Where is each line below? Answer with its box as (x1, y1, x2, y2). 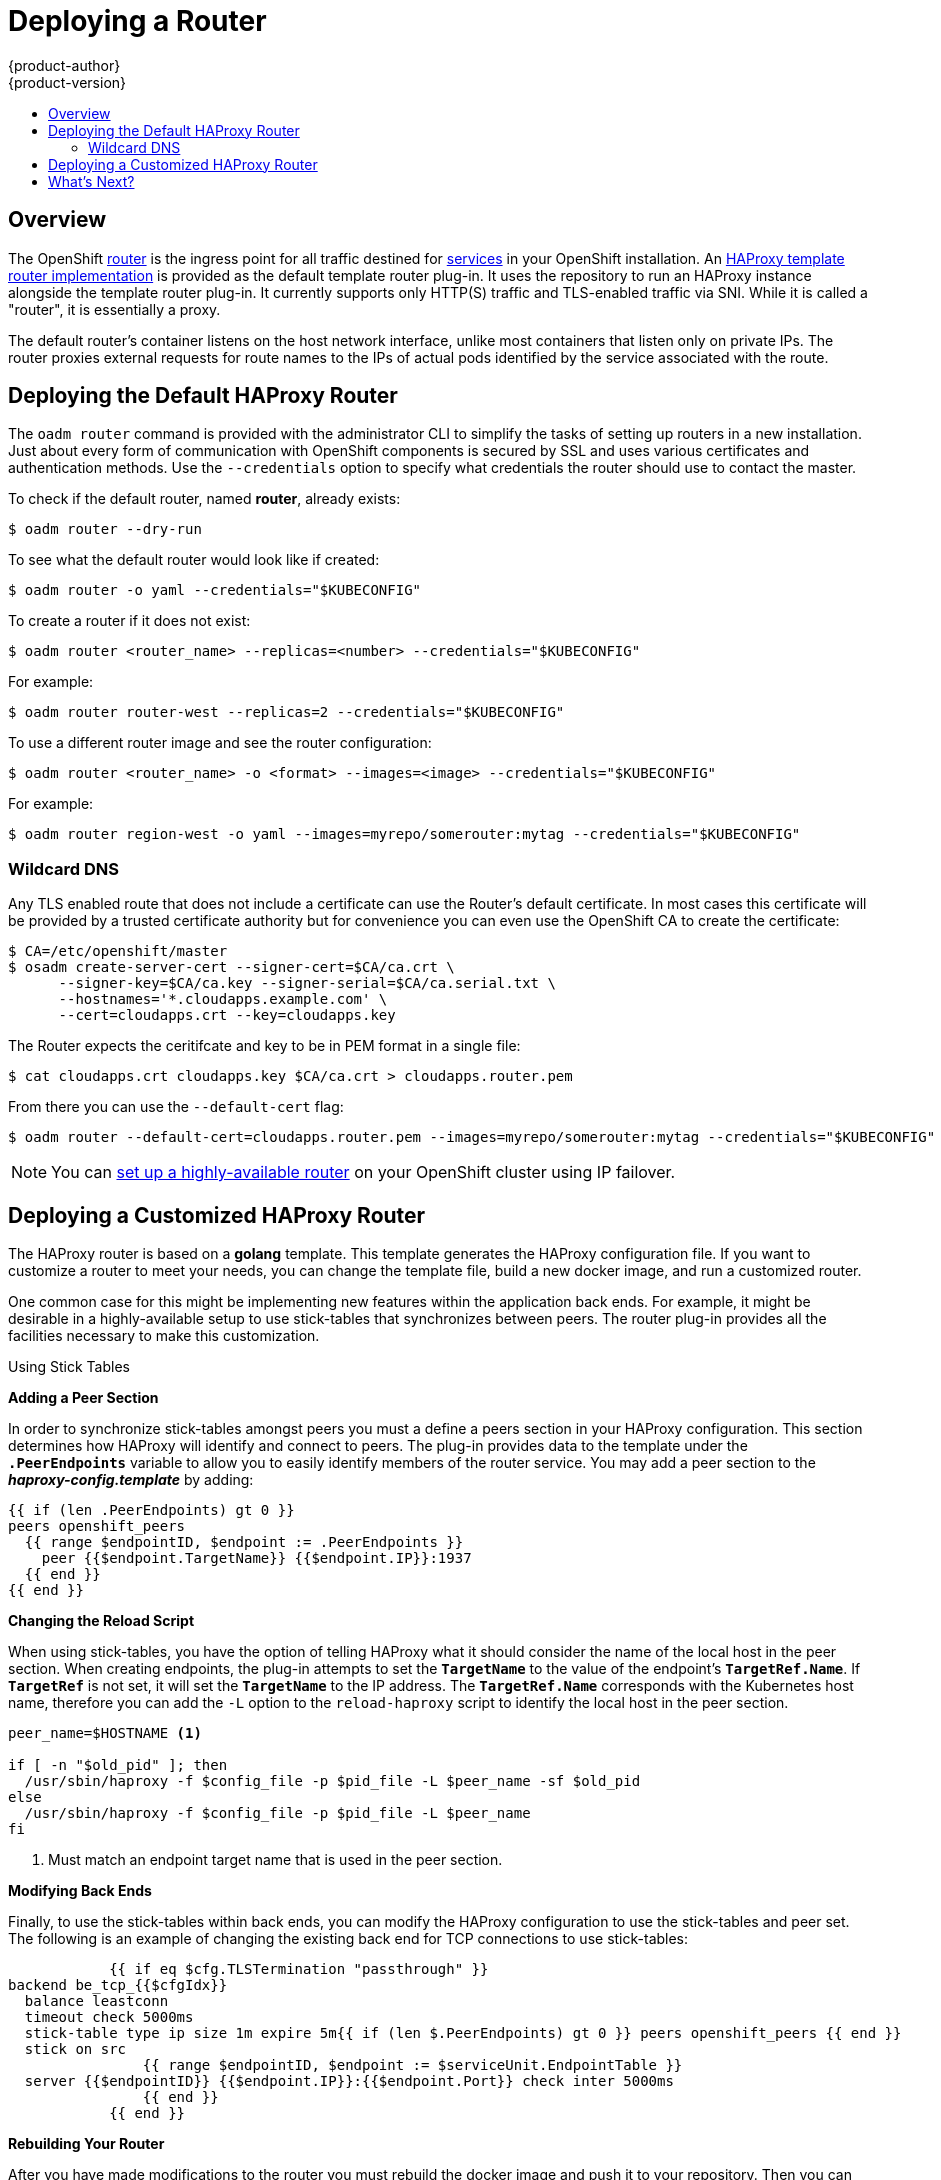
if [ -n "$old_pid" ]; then (8, 1757, 228, 1774)
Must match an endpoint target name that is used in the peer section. (48, 1851, 503, 1869)
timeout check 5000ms (24, 2009, 194, 2026)
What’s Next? (48, 172, 135, 190)
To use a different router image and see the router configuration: (8, 734, 432, 752)
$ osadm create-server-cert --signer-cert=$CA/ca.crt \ (8, 959, 455, 976)
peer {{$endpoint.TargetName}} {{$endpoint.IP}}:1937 (41, 1550, 472, 1567)
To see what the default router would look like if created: (8, 551, 380, 569)
